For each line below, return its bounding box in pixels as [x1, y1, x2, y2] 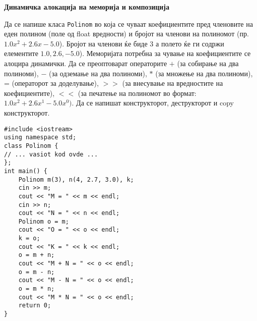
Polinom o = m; [18, 218, 69, 225]
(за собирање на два [177, 58, 239, 69]
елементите [4, 48, 38, 59]
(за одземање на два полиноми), [48, 68, 147, 78]
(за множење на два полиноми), [155, 68, 253, 78]
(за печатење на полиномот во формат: [78, 87, 197, 98]
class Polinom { [4, 142, 58, 149]
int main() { [4, 167, 47, 175]
